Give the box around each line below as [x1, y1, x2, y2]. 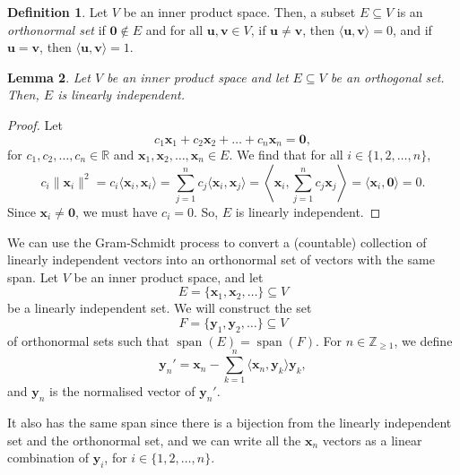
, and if [392, 20, 432, 39]
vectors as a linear [322, 430, 422, 449]
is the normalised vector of [49, 382, 195, 401]
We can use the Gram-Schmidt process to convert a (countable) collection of [7, 232, 427, 251]
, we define [394, 331, 453, 350]
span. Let [7, 267, 59, 286]
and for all [145, 20, 204, 39]
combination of [7, 448, 90, 467]
